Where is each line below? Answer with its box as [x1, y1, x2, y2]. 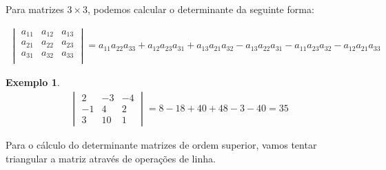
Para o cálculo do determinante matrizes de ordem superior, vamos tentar [6, 137, 317, 151]
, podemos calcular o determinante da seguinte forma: [87, 2, 314, 16]
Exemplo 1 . [6, 75, 60, 89]
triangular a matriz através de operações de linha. [6, 151, 216, 165]
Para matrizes [6, 2, 64, 16]
